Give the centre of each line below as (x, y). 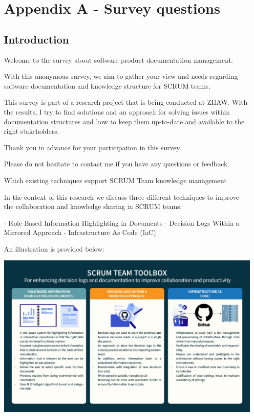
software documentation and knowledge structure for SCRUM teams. (107, 85)
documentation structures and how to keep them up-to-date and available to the (124, 121)
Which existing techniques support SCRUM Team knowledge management (115, 180)
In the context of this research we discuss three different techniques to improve (122, 196)
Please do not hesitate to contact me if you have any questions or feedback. (117, 164)
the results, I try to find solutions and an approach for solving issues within (117, 111)
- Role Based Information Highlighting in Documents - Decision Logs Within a (122, 222)
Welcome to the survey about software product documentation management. (118, 59)
